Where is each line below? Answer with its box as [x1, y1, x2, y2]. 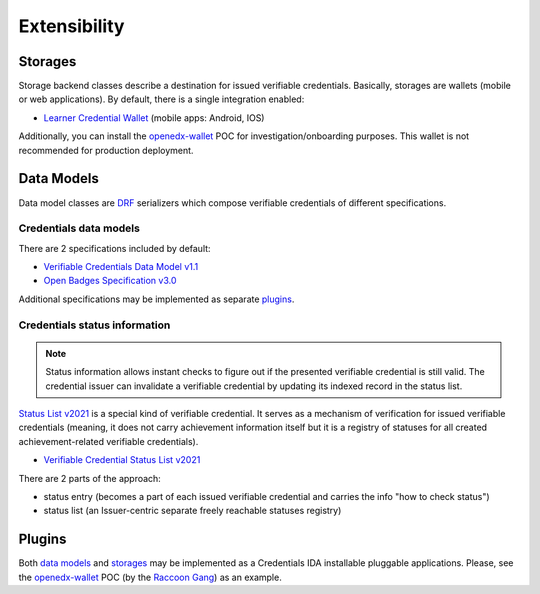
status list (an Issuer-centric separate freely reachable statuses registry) [43, 505, 342, 517]
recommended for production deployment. [18, 144, 194, 156]
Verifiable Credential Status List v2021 [43, 454, 201, 466]
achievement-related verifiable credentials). [18, 435, 199, 447]
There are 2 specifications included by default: [18, 242, 211, 254]
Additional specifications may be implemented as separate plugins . [18, 293, 295, 305]
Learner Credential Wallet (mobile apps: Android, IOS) [43, 111, 265, 124]
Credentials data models [18, 221, 140, 235]
